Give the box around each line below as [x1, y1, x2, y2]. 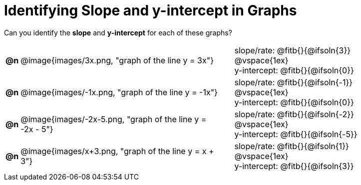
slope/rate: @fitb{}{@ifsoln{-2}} [234, 109, 354, 119]
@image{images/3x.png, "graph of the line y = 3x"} [20, 55, 214, 65]
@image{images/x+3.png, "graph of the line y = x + [20, 146, 214, 156]
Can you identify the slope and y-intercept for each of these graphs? [4, 28, 232, 37]
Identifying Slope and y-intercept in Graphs [4, 2, 297, 19]
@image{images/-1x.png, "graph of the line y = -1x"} [20, 87, 218, 97]
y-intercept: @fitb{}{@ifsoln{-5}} [234, 129, 358, 139]
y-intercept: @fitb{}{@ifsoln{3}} [234, 161, 354, 171]
